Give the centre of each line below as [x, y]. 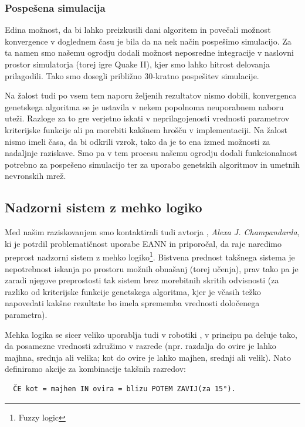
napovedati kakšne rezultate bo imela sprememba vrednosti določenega [132, 303]
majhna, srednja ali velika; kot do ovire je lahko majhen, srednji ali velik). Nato [148, 357]
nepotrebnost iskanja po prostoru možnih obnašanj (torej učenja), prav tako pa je [152, 268]
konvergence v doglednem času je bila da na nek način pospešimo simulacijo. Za [148, 41]
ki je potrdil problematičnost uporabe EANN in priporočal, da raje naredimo [143, 243]
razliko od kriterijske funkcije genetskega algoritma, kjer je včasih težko [133, 291]
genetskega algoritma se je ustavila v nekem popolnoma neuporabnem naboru [144, 106]
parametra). [26, 314]
